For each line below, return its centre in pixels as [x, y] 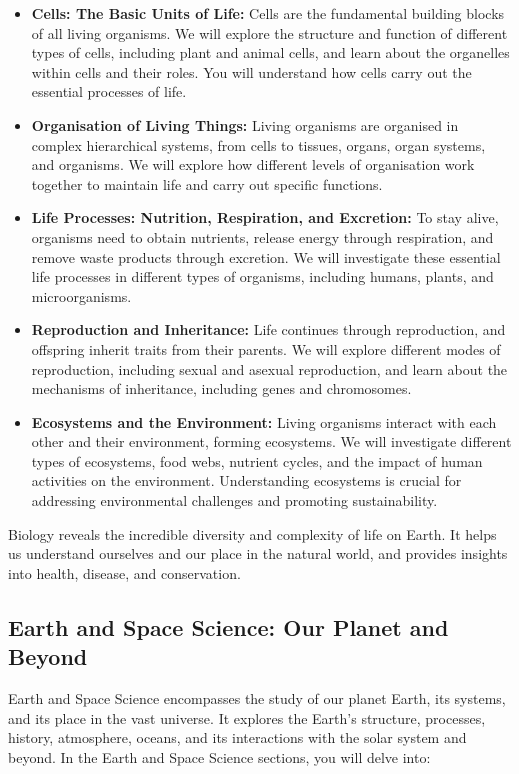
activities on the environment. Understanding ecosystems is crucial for [246, 480]
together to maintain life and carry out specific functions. [207, 183]
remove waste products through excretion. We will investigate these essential [266, 256]
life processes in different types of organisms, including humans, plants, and [262, 276]
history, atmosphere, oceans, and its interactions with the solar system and [237, 737]
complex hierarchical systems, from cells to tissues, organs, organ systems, [258, 144]
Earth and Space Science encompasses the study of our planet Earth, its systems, [257, 698]
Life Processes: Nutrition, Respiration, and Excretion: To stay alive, [265, 217]
